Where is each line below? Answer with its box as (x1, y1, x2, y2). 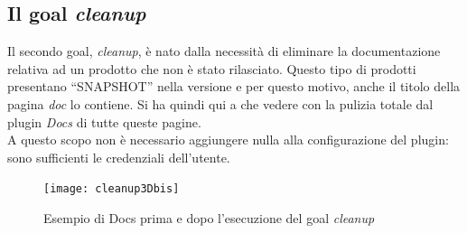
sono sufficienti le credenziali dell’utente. (7, 147, 230, 166)
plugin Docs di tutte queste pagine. (7, 112, 201, 131)
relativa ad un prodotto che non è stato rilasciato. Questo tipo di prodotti (7, 59, 416, 78)
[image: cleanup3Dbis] (43, 182, 180, 196)
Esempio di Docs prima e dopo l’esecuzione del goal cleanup (43, 209, 375, 228)
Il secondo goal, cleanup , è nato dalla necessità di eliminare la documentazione (7, 42, 441, 61)
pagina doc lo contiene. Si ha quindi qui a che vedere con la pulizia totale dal (7, 94, 434, 113)
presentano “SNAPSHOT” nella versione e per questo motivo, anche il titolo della (7, 77, 461, 96)
